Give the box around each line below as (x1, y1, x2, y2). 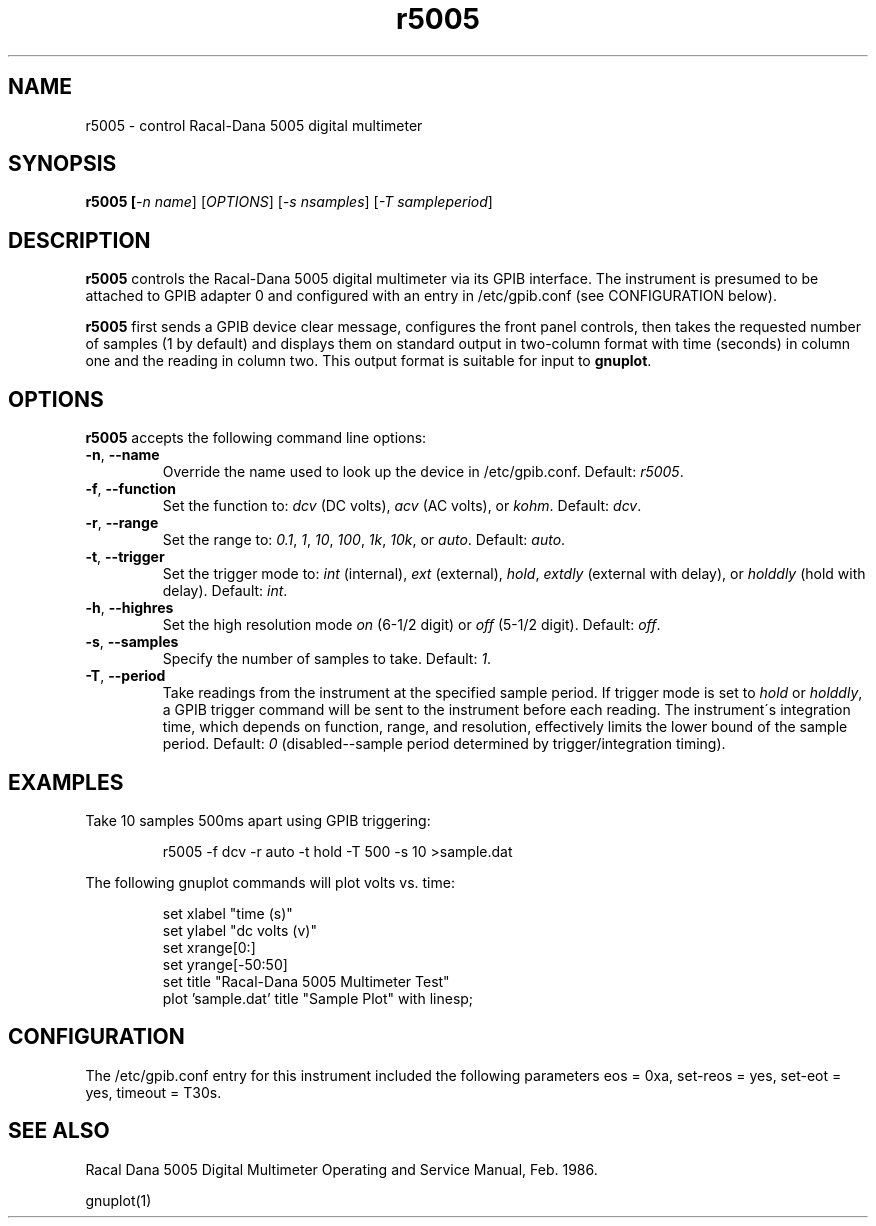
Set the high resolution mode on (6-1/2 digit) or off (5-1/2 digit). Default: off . (162, 616, 661, 634)
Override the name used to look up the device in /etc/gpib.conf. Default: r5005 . (162, 463, 684, 481)
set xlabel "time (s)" (162, 904, 293, 922)
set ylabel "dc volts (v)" (162, 921, 317, 939)
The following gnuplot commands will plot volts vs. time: (85, 873, 455, 891)
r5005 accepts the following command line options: (85, 429, 427, 447)
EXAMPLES (8, 769, 124, 795)
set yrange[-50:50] (162, 955, 288, 973)
